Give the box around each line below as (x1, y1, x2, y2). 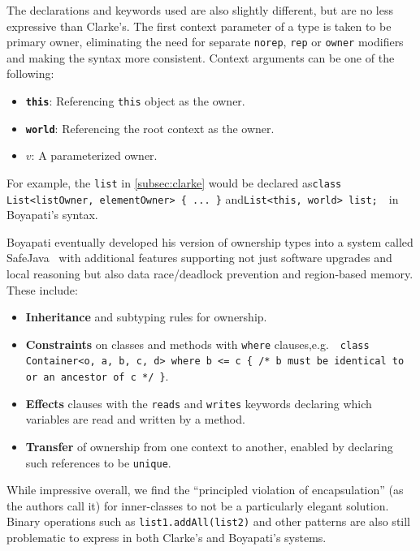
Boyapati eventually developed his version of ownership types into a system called (6, 233, 414, 250)
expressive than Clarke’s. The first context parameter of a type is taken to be (6, 17, 392, 34)
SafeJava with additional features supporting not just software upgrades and (6, 249, 392, 266)
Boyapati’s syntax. (6, 206, 98, 223)
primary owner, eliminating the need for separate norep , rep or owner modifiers (6, 33, 404, 50)
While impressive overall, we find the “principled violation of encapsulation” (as (6, 481, 404, 498)
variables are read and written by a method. (25, 411, 245, 428)
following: (6, 65, 54, 82)
